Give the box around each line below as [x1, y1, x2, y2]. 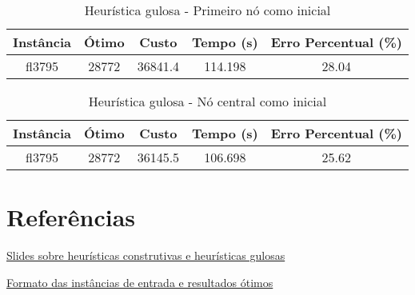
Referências [6, 201, 136, 233]
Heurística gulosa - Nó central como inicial [88, 92, 327, 110]
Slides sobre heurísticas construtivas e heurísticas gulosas [6, 247, 285, 264]
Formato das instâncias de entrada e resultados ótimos [6, 273, 273, 290]
